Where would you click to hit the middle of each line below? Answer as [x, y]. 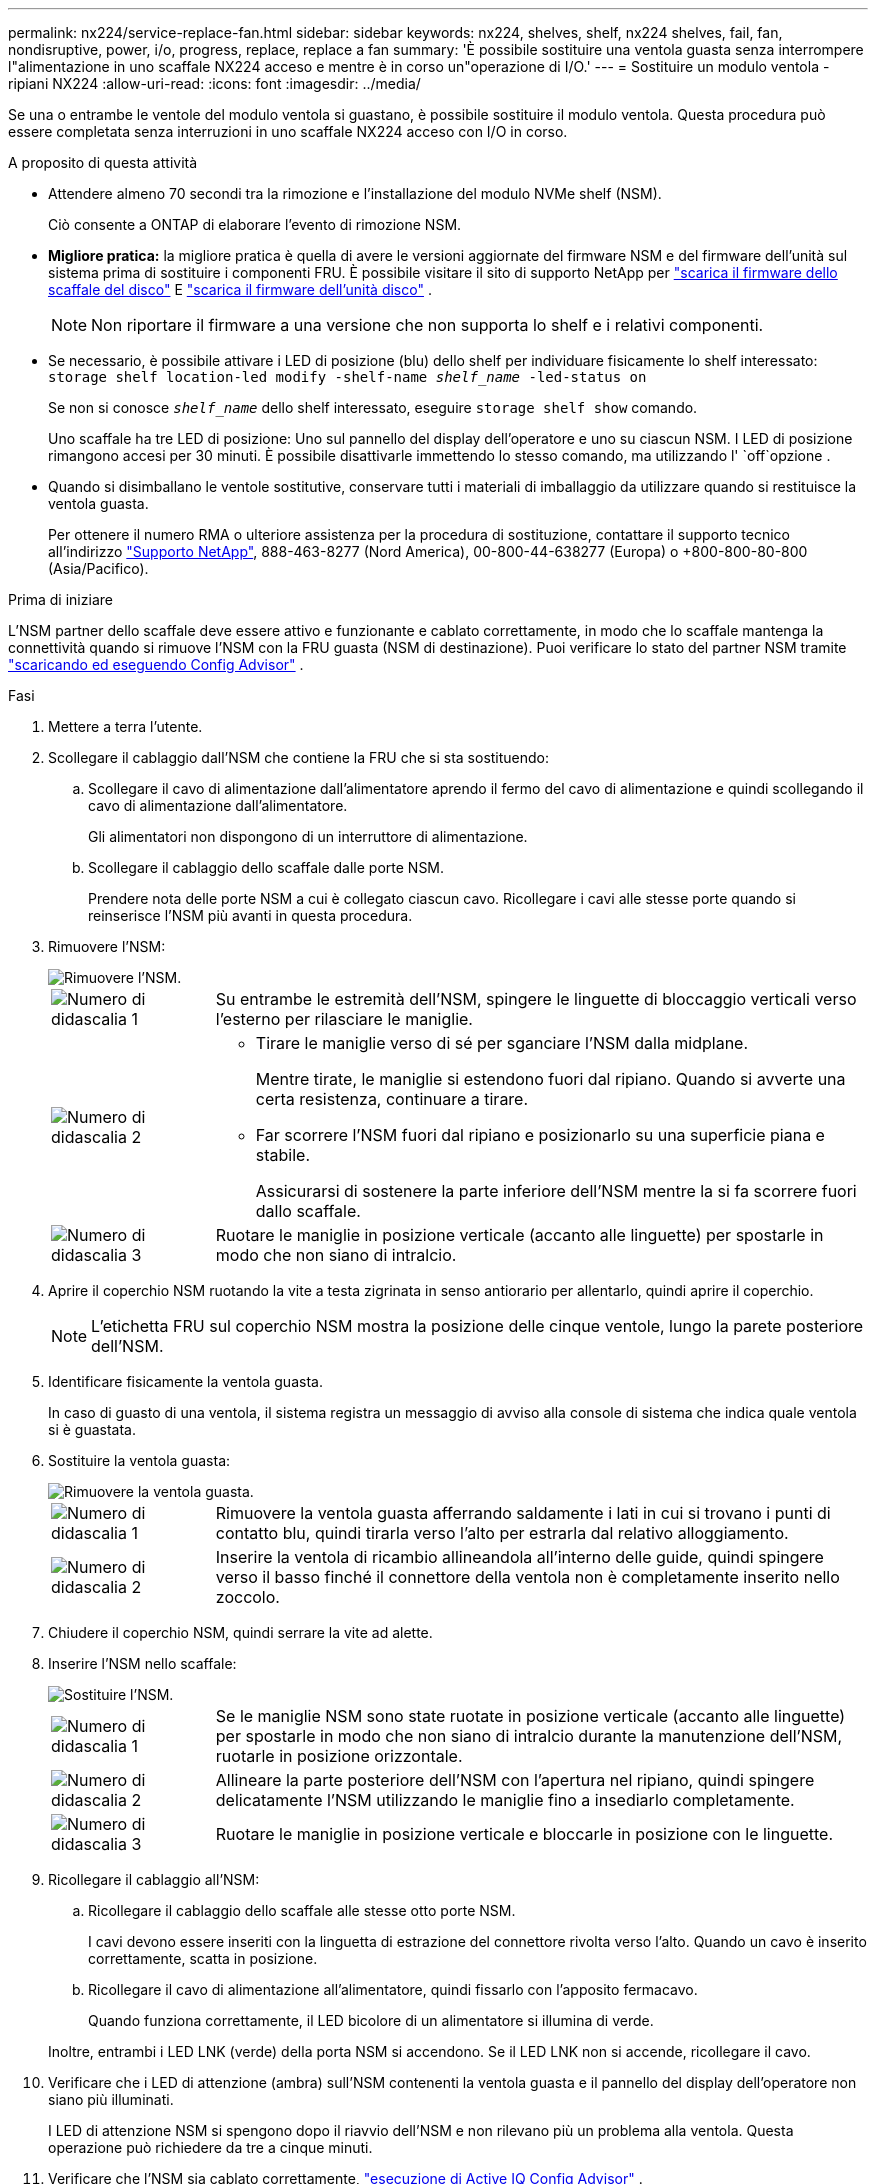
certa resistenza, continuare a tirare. [392, 1099]
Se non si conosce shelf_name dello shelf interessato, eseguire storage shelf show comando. [373, 407]
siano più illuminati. [111, 2099]
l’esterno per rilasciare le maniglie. [344, 1019]
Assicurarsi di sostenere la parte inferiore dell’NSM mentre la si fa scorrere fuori [556, 1191]
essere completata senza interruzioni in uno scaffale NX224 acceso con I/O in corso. [288, 131]
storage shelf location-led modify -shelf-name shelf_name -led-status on [347, 377]
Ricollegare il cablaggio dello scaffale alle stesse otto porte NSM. [302, 1910]
